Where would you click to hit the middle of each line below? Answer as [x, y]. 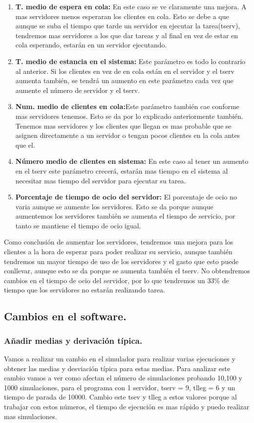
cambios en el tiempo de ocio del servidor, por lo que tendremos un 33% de [116, 280]
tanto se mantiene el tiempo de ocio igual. [78, 225]
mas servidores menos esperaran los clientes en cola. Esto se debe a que [122, 16]
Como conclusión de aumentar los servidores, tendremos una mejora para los [119, 242]
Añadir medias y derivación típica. [73, 340]
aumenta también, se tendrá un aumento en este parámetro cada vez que [124, 80]
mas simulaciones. [31, 416]
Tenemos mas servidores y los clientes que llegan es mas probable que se [123, 125]
